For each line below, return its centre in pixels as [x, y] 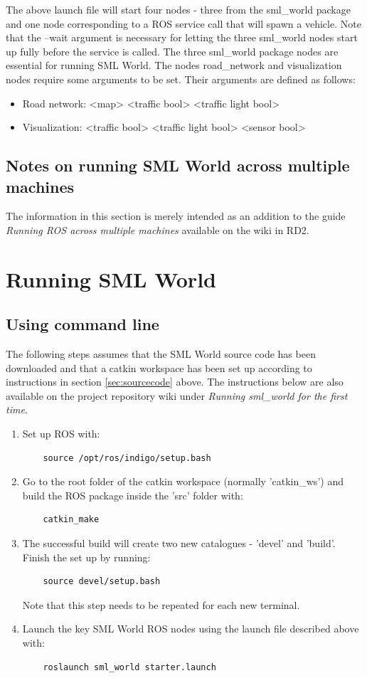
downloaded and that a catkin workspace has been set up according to [159, 367]
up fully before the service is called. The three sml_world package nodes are [172, 51]
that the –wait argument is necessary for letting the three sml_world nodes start [182, 37]
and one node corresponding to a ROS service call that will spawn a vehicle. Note [183, 23]
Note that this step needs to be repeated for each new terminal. [161, 604]
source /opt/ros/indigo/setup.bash [127, 458]
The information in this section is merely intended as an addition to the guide [176, 216]
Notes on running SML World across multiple [178, 165]
